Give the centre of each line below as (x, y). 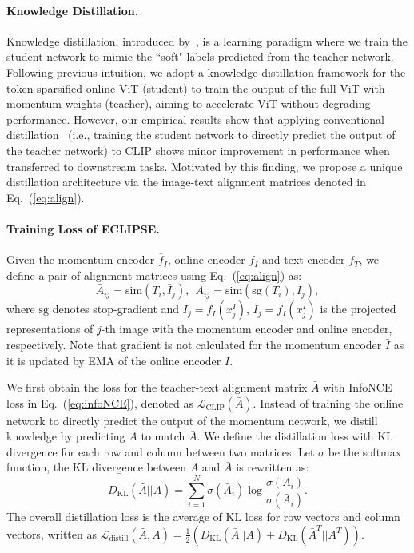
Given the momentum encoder (81, 259)
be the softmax (365, 451)
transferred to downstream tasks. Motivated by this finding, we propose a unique (205, 166)
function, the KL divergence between (97, 467)
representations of (50, 329)
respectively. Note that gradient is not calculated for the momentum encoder (194, 344)
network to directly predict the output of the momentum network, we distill (192, 420)
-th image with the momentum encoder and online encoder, (247, 329)
